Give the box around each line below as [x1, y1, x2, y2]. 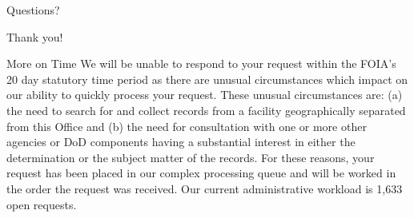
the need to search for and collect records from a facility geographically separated [6, 101, 406, 118]
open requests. [6, 196, 77, 212]
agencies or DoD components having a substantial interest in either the [6, 133, 356, 150]
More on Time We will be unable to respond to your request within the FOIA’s [6, 55, 396, 72]
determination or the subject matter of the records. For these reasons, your [6, 149, 375, 165]
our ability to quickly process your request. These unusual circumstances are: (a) [6, 86, 403, 103]
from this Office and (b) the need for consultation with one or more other [6, 117, 367, 134]
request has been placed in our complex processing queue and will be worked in [6, 164, 396, 181]
